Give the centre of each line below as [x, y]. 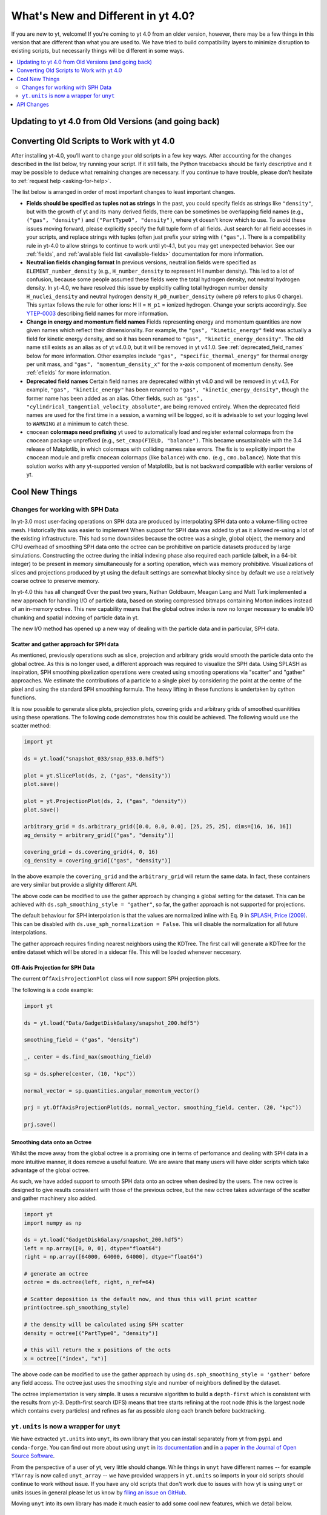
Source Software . [33, 1456]
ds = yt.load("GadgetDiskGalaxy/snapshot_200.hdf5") [104, 1240]
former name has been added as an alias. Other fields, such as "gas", [115, 398]
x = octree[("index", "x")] [65, 1358]
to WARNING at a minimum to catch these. [78, 424]
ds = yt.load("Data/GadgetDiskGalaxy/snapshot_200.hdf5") [112, 1023]
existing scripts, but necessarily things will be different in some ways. [98, 51]
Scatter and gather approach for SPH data [65, 644]
